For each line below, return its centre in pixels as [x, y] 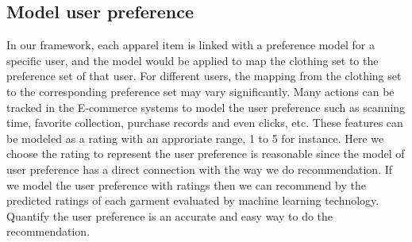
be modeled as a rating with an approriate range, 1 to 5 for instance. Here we [195, 138]
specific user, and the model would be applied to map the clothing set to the [193, 60]
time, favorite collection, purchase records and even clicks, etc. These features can [205, 123]
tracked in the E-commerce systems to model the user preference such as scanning [206, 107]
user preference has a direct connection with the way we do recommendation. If [200, 169]
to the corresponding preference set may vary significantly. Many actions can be [200, 91]
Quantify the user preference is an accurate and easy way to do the [170, 215]
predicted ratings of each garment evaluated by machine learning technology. [193, 200]
